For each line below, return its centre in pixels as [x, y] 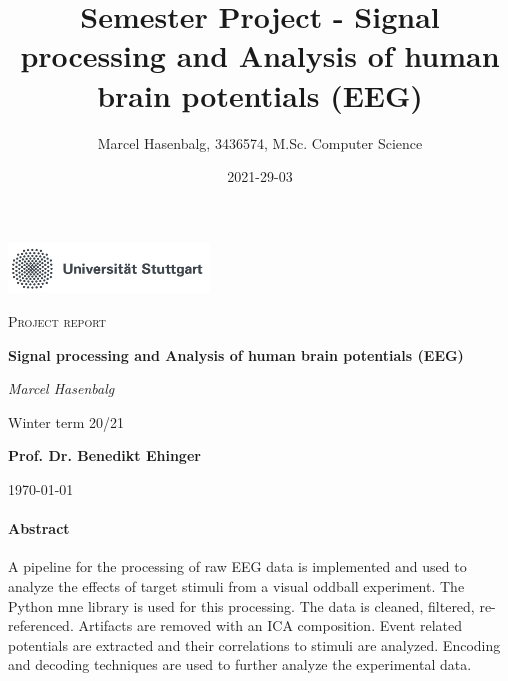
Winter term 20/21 [66, 421]
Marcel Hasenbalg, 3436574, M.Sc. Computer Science [260, 142]
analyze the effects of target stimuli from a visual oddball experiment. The [236, 586]
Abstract [39, 528]
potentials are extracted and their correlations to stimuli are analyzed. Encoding [254, 644]
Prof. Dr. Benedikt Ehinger [104, 455]
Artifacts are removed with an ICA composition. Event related [270, 625]
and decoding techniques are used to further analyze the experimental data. [240, 664]
